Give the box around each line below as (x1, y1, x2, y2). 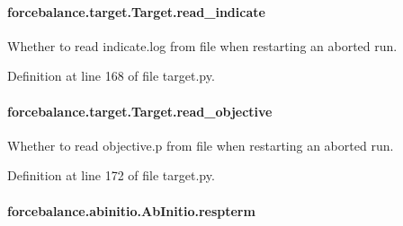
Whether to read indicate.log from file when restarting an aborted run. (7, 36, 398, 55)
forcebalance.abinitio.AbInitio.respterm (7, 201, 255, 220)
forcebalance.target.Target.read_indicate (7, 2, 265, 21)
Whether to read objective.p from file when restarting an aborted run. (7, 135, 394, 154)
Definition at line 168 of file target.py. (7, 66, 215, 85)
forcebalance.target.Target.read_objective (7, 101, 273, 120)
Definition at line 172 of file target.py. (7, 166, 215, 185)
